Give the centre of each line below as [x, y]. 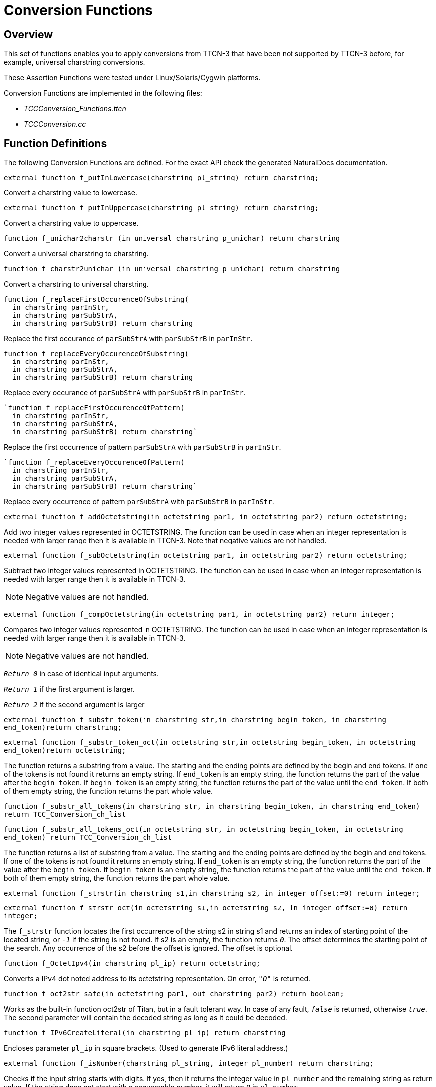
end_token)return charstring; [63, 728]
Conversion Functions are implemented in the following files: [103, 93]
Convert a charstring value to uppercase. [71, 223]
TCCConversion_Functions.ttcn [75, 109]
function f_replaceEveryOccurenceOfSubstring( [96, 354]
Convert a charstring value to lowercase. [71, 193]
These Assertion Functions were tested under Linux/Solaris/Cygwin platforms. [132, 78]
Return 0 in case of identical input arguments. [82, 674]
